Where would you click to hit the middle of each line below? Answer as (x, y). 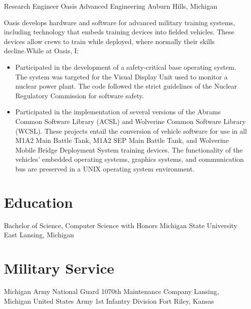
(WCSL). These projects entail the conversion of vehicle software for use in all (131, 131)
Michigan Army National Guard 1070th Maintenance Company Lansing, (111, 291)
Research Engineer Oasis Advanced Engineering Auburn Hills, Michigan (111, 6)
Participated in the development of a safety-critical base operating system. (126, 67)
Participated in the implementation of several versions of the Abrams (118, 112)
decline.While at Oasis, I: (41, 51)
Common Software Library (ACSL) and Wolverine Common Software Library (131, 121)
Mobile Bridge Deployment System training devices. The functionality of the (129, 149)
